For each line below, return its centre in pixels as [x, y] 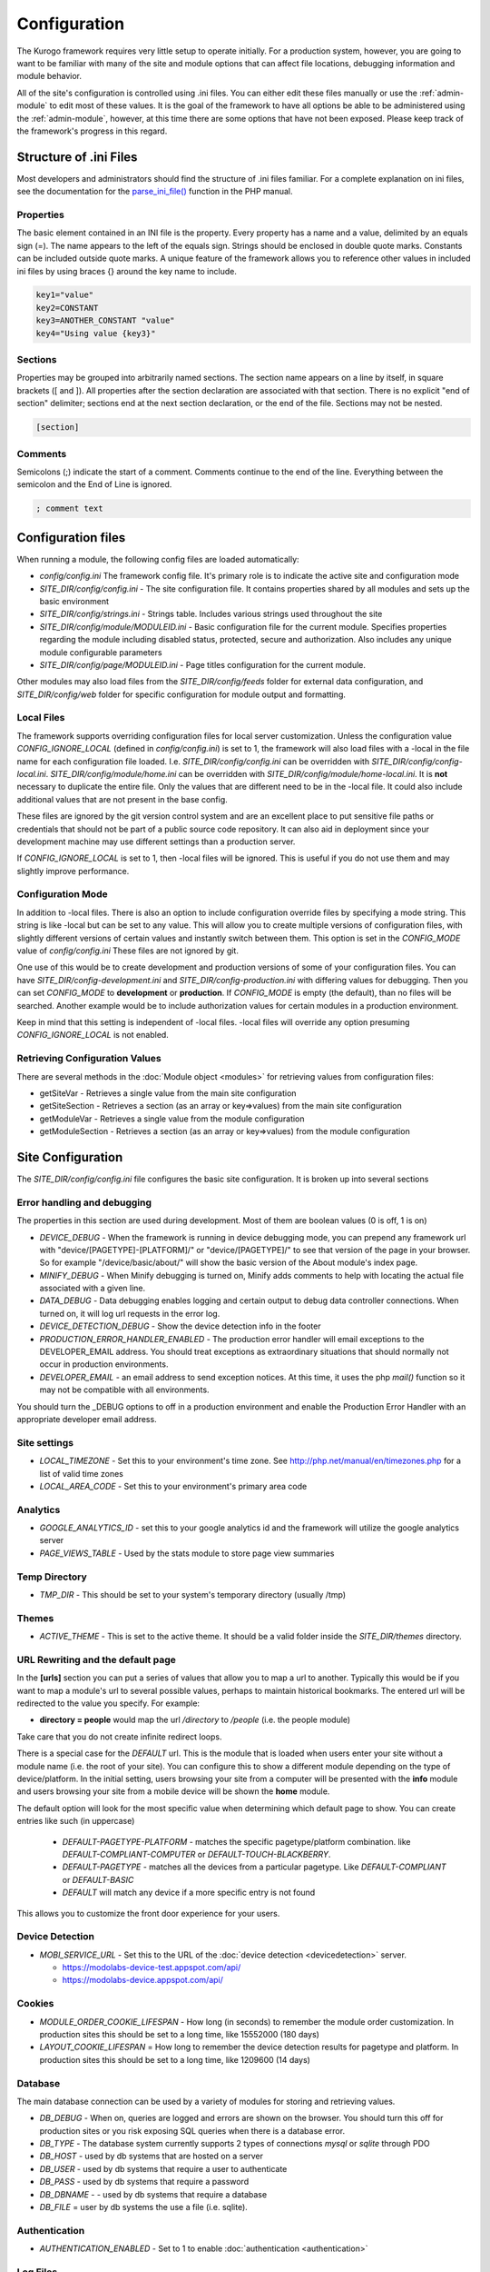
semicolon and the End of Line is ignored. [94, 484]
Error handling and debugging [84, 1202]
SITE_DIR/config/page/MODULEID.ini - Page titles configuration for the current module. [203, 664]
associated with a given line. [93, 1288]
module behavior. [49, 76]
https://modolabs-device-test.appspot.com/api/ [152, 1968]
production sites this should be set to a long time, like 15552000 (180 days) [179, 2034]
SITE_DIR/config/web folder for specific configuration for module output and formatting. [181, 694]
